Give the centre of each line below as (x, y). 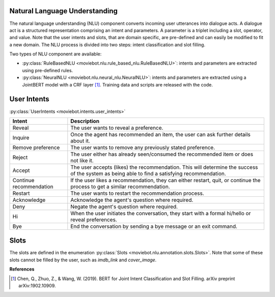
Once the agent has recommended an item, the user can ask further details (160, 134)
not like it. (82, 160)
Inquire (21, 137)
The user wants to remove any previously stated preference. (143, 147)
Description (85, 121)
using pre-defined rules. (48, 70)
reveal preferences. (94, 220)
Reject (20, 157)
